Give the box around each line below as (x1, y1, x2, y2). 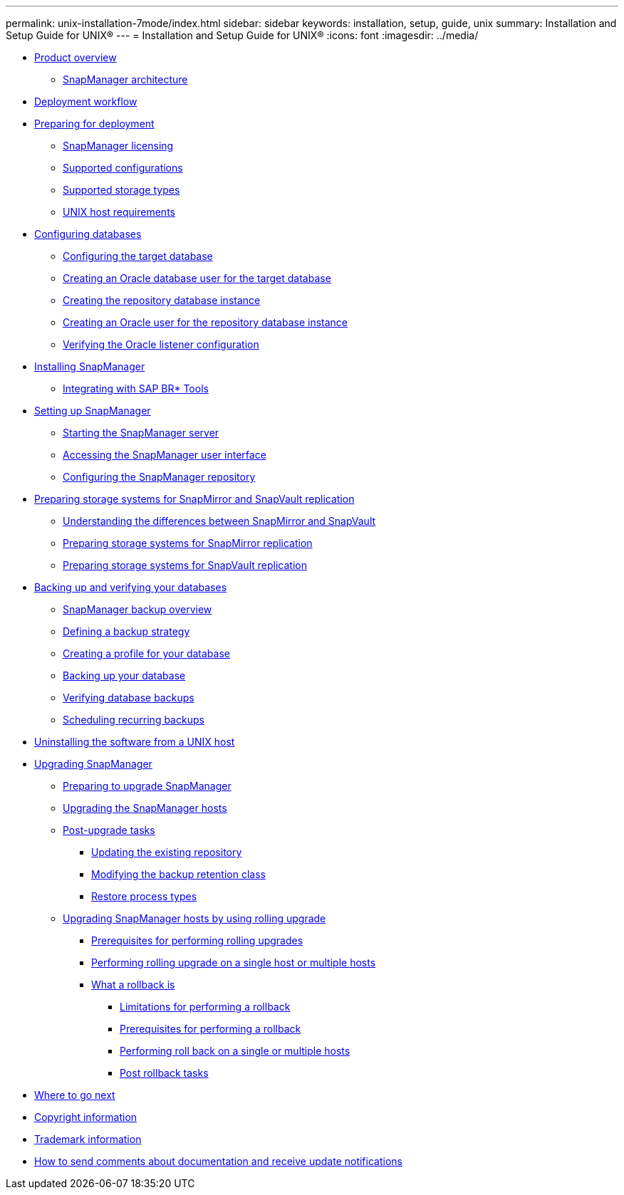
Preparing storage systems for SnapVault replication (63, 559, 307, 571)
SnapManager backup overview (63, 603, 212, 615)
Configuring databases (34, 228, 142, 240)
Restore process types (91, 890, 197, 902)
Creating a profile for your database (63, 647, 230, 659)
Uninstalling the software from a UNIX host (34, 736, 235, 748)
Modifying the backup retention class (91, 868, 266, 880)
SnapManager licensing (63, 140, 174, 152)
